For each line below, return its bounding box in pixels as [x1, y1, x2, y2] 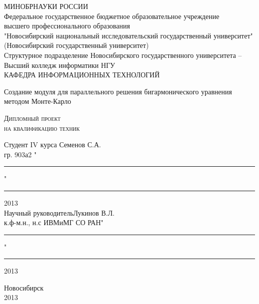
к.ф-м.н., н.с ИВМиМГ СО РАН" [4, 217, 104, 228]
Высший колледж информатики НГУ [4, 59, 115, 70]
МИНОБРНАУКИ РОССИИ [4, 1, 88, 11]
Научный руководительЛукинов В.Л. [4, 207, 115, 218]
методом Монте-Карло [4, 96, 71, 106]
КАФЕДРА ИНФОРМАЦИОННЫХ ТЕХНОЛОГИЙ [4, 69, 160, 80]
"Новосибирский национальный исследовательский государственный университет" [4, 30, 253, 40]
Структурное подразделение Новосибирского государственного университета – [4, 49, 242, 60]
